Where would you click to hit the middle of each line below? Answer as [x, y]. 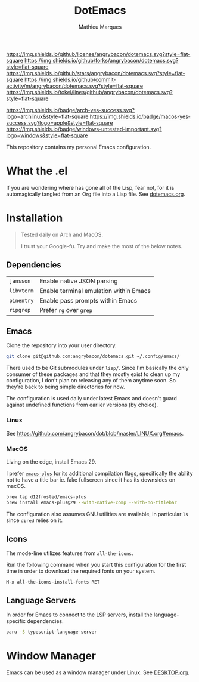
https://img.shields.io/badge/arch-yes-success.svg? [71, 110]
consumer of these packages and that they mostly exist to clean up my [93, 374]
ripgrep [20, 310]
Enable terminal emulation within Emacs [95, 291]
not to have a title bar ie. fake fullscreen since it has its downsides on [91, 479]
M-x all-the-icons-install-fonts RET [53, 582]
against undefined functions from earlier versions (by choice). [82, 405]
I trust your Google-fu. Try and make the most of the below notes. [102, 246]
